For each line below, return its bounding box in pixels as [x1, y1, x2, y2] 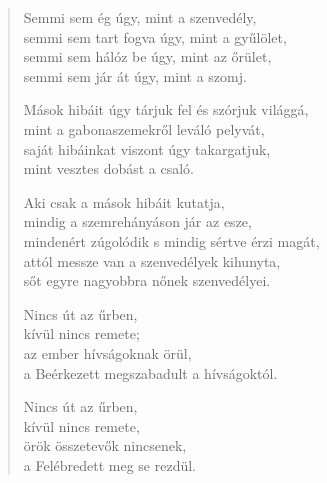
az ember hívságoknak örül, [23, 342, 192, 363]
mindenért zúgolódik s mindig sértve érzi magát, [23, 230, 320, 251]
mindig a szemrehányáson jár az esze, [23, 211, 252, 232]
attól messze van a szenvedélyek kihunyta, [23, 250, 281, 271]
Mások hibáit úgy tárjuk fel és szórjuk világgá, [23, 99, 309, 120]
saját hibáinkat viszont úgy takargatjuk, [23, 138, 271, 159]
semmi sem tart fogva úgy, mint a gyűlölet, [23, 26, 287, 47]
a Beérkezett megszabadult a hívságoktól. [23, 362, 278, 383]
